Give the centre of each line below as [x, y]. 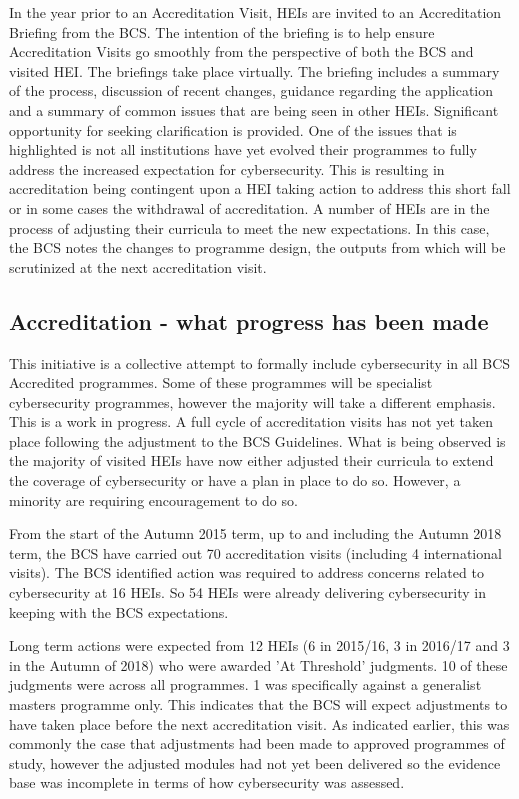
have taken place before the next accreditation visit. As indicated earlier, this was [259, 723]
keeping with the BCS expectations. [119, 611]
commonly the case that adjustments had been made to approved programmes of [257, 743]
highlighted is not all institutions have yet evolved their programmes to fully [243, 149]
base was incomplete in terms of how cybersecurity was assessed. [207, 782]
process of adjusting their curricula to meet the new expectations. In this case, [249, 227]
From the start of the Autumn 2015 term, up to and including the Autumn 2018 [255, 533]
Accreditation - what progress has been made [249, 320]
